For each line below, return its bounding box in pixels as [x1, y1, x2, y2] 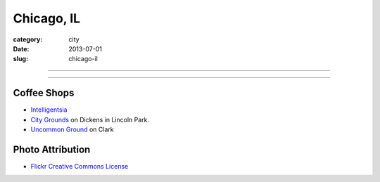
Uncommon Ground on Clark [30, 125, 114, 134]
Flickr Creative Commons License [30, 162, 129, 170]
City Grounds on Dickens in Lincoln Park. [30, 115, 150, 124]
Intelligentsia [30, 105, 68, 114]
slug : [13, 55, 28, 63]
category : [13, 35, 43, 44]
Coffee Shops [13, 87, 75, 99]
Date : [13, 44, 30, 53]
